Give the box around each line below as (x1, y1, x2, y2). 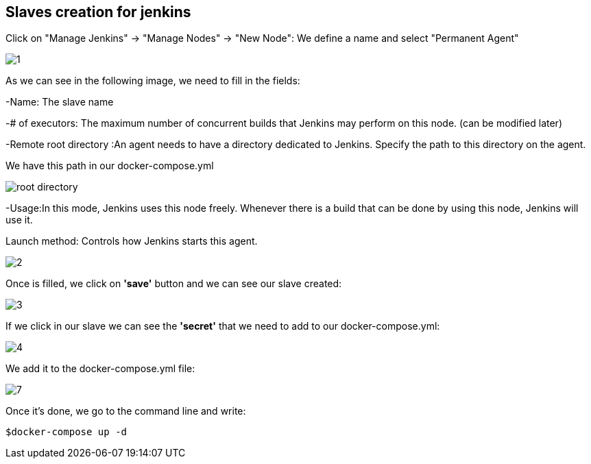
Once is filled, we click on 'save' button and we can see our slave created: (5, 278, 342, 290)
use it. (5, 214, 33, 226)
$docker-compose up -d (5, 426, 128, 438)
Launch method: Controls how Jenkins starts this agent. (5, 235, 258, 247)
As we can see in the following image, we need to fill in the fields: (5, 75, 300, 87)
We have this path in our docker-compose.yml (5, 160, 214, 172)
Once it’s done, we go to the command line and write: (5, 405, 246, 417)
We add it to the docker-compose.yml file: (5, 363, 195, 375)
